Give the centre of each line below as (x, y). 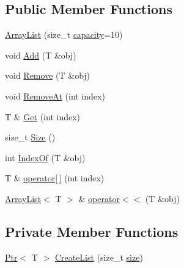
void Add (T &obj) (41, 55)
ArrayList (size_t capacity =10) (64, 34)
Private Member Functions (92, 231)
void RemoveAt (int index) (55, 96)
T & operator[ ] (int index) (55, 178)
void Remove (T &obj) (48, 75)
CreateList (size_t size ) (99, 257)
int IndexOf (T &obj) (45, 157)
